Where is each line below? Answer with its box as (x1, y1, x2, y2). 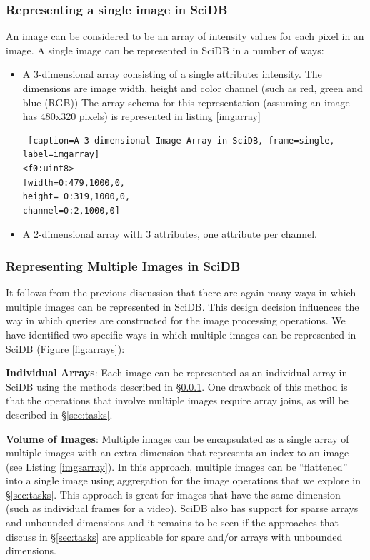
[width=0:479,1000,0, (22, 177, 125, 188)
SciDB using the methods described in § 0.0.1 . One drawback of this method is (6, 379, 348, 394)
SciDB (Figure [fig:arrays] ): (6, 341, 125, 356)
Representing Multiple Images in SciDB (6, 256, 241, 274)
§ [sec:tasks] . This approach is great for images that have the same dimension (6, 486, 341, 501)
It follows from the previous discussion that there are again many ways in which (6, 285, 356, 300)
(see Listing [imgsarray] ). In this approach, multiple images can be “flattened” (6, 459, 348, 474)
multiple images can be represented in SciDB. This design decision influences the (6, 299, 359, 314)
